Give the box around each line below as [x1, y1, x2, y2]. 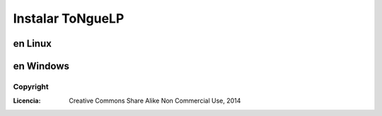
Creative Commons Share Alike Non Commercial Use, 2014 [69, 96, 241, 105]
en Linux [13, 37, 52, 50]
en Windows [13, 60, 70, 72]
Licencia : [13, 96, 41, 105]
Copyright [13, 81, 49, 91]
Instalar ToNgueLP [13, 11, 125, 26]
